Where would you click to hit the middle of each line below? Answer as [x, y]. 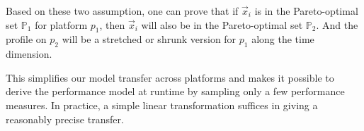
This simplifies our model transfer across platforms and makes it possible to [170, 77]
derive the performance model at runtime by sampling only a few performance [175, 91]
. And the [337, 24]
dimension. [29, 54]
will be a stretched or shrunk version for [149, 39]
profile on [26, 39]
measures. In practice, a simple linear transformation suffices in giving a [162, 105]
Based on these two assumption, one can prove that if [122, 11]
